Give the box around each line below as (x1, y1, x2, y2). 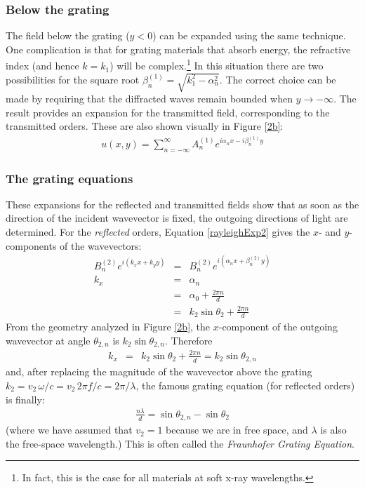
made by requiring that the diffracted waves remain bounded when (6, 91, 293, 106)
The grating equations (6, 169, 133, 187)
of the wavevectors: (60, 238, 142, 253)
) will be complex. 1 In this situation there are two (109, 56, 324, 73)
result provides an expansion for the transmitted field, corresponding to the (6, 105, 330, 119)
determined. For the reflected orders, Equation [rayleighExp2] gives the (6, 224, 310, 239)
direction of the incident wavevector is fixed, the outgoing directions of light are (6, 210, 348, 225)
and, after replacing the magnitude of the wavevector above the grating (6, 364, 312, 379)
